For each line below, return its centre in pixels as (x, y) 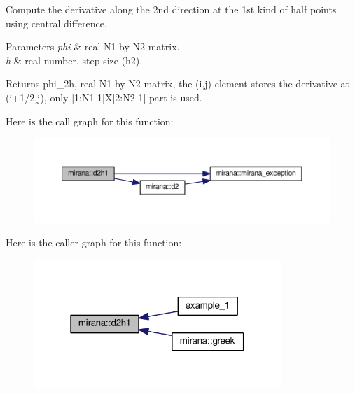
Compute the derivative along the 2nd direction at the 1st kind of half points (171, 9)
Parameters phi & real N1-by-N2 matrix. (93, 47)
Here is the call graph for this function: (90, 121)
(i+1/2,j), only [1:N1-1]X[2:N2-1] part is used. (104, 97)
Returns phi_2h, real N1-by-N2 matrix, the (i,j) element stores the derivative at (178, 84)
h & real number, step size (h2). (74, 60)
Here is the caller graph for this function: (94, 242)
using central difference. (56, 23)
